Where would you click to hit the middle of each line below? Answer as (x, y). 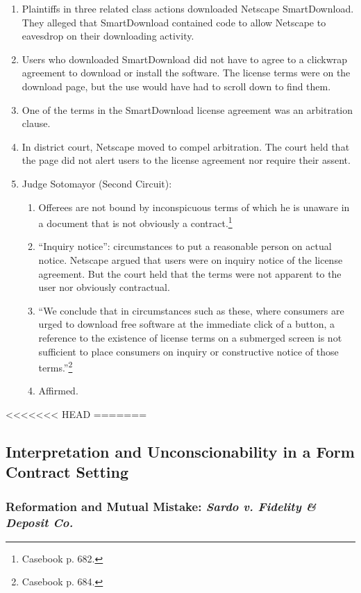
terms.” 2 (56, 366)
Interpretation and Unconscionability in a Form (180, 451)
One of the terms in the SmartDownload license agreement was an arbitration (187, 109)
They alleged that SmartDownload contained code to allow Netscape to (174, 22)
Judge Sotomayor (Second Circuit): (97, 183)
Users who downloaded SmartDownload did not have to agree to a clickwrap (185, 59)
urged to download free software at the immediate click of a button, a (186, 324)
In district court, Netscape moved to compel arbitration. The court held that (186, 146)
